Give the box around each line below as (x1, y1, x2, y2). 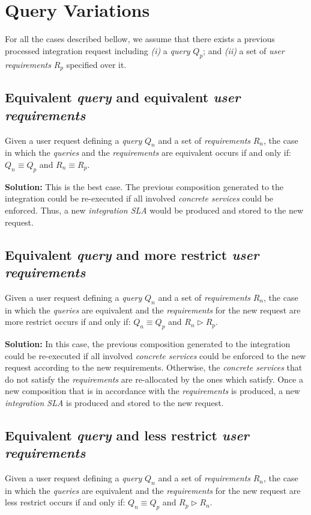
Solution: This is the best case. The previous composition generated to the (5, 180, 284, 193)
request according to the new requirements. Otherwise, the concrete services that (5, 361, 303, 374)
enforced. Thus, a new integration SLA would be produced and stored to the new (5, 203, 304, 216)
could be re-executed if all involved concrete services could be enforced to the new (5, 349, 306, 362)
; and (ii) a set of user (203, 44, 285, 57)
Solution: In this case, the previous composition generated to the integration (5, 337, 291, 350)
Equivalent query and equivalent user (5, 88, 241, 106)
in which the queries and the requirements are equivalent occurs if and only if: (5, 146, 291, 159)
